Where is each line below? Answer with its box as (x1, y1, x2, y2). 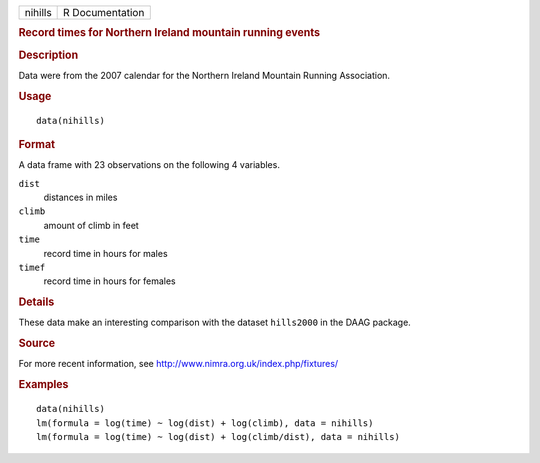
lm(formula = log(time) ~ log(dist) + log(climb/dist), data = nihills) (36, 431, 400, 442)
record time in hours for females (43, 275, 176, 287)
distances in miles (43, 191, 118, 204)
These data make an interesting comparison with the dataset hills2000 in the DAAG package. (18, 316, 412, 329)
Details (18, 295, 55, 309)
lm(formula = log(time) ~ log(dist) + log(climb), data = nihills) (36, 417, 374, 429)
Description (18, 48, 79, 62)
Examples (18, 378, 69, 392)
